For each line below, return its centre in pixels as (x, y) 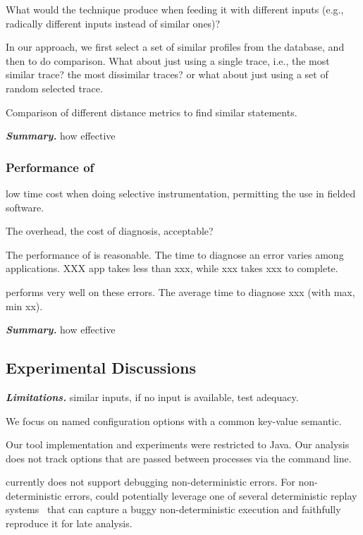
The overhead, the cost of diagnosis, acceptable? (110, 231)
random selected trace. (54, 88)
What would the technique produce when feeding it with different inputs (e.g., (175, 9)
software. (25, 207)
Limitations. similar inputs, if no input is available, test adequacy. (152, 396)
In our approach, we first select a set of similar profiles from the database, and (175, 47)
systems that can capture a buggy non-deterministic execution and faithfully (173, 509)
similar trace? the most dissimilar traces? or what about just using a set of (167, 74)
